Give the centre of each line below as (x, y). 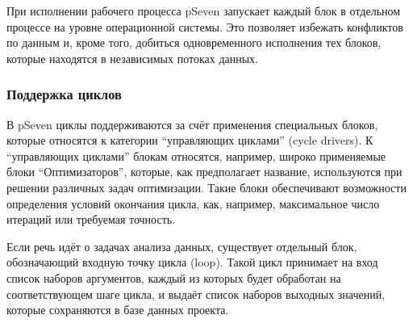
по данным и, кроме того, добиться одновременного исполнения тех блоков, (194, 42)
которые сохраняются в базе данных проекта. (118, 310)
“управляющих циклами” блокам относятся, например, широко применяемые (196, 155)
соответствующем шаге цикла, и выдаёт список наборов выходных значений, (196, 294)
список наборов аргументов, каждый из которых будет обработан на (174, 277)
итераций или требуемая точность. (91, 219)
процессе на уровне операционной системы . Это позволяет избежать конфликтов (205, 26)
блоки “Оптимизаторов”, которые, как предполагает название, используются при (204, 172)
